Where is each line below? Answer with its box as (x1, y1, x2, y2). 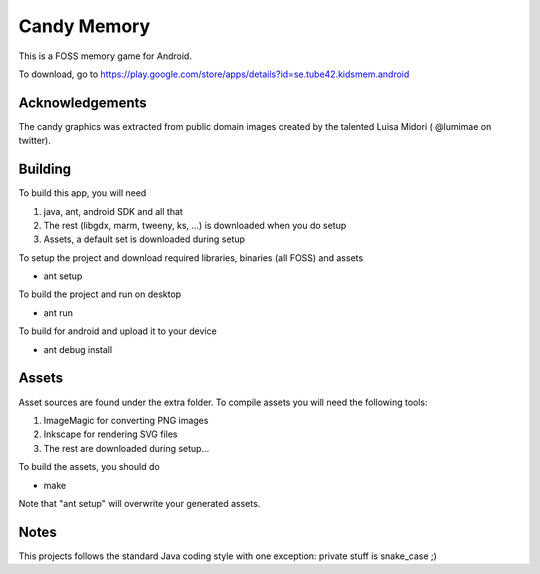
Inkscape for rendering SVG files (43, 428, 179, 440)
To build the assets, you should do (18, 461, 160, 473)
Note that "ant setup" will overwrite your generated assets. (18, 497, 261, 509)
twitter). (18, 135, 52, 147)
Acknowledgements (18, 94, 147, 111)
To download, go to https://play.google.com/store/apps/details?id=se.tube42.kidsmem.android (18, 68, 410, 80)
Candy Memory (18, 15, 151, 37)
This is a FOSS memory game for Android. (18, 50, 192, 62)
